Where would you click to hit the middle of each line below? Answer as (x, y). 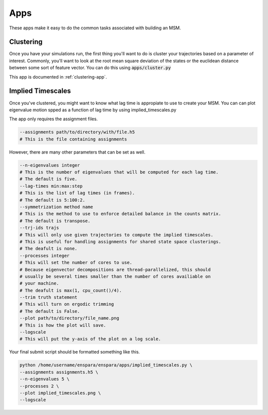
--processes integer (44, 255)
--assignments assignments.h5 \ (59, 372)
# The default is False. (50, 311)
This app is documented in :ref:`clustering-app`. (58, 77)
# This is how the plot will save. (63, 325)
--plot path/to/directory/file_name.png (69, 318)
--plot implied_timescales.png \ (60, 393)
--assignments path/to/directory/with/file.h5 (77, 132)
